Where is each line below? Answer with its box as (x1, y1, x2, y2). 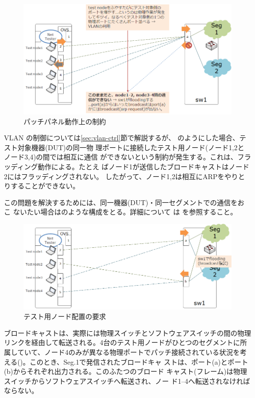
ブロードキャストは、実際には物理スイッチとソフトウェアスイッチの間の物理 (4, 327, 251, 338)
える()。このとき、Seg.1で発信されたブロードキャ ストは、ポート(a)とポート (4, 356, 248, 367)
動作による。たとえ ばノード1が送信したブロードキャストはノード (38, 161, 250, 172)
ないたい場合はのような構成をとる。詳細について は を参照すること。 (13, 207, 237, 217)
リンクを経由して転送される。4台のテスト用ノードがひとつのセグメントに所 (4, 337, 247, 347)
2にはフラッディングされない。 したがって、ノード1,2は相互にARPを (4, 171, 225, 181)
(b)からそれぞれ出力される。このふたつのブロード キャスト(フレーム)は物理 (4, 366, 247, 376)
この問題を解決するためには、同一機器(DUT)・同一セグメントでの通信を (4, 197, 238, 207)
